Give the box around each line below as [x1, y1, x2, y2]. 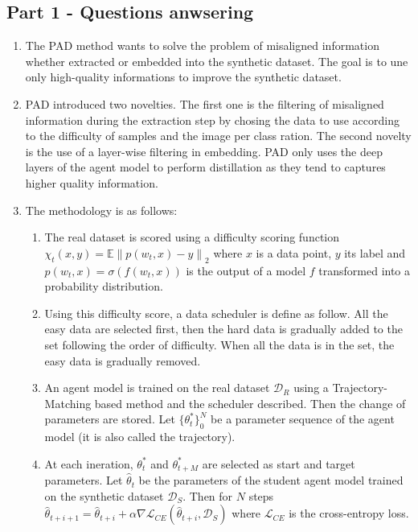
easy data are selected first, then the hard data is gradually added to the [44, 320, 403, 337]
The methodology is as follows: [25, 201, 178, 218]
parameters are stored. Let [44, 410, 175, 427]
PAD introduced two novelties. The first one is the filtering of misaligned [25, 95, 384, 112]
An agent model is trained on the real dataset [44, 379, 270, 396]
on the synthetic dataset [44, 487, 164, 504]
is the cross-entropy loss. [289, 505, 409, 522]
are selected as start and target [202, 455, 355, 472]
